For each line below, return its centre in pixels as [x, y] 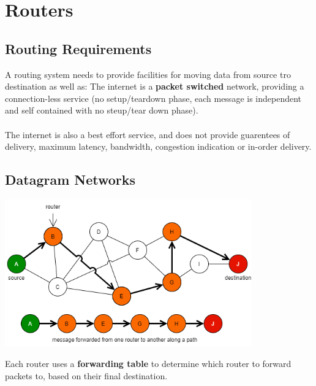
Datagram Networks [70, 179]
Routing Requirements [78, 48]
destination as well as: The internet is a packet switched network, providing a [155, 86]
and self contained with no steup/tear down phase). [102, 110]
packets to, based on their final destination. [86, 375]
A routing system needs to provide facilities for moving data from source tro [148, 74]
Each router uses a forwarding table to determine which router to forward [148, 364]
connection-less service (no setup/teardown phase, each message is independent [153, 98]
